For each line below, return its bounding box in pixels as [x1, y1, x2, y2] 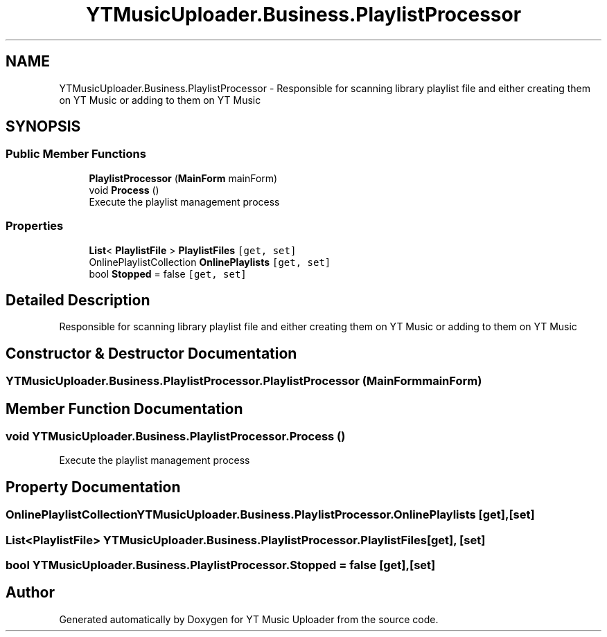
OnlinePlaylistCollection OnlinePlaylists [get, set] [89, 255, 331, 268]
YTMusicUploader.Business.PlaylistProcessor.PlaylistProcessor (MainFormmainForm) [6, 374, 482, 388]
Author [6, 584, 55, 602]
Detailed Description [6, 291, 150, 309]
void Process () [89, 183, 159, 196]
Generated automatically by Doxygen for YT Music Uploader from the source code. [59, 613, 439, 625]
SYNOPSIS [6, 118, 81, 136]
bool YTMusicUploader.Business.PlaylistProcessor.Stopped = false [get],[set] [6, 558, 436, 573]
